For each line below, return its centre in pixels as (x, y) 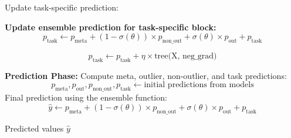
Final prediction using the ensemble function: (86, 97)
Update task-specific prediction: (62, 7)
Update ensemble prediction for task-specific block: (111, 27)
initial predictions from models (199, 85)
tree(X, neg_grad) (186, 56)
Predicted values (34, 128)
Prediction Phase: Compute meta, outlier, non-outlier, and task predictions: (146, 75)
